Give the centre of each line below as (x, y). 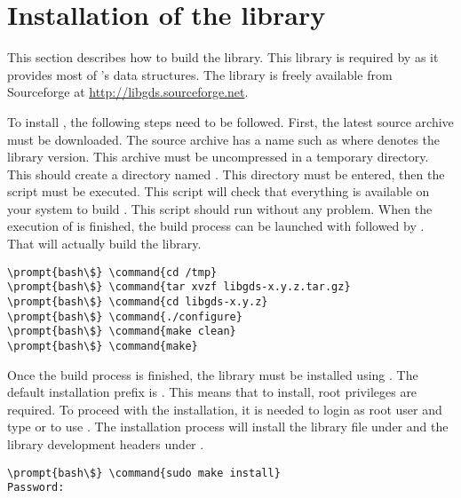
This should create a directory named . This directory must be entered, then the (226, 174)
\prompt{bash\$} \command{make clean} (122, 332)
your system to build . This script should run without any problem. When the (220, 208)
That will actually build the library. (104, 244)
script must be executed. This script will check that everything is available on (219, 191)
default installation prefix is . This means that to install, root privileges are (212, 392)
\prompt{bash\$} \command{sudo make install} (144, 473)
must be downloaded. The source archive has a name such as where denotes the (224, 139)
